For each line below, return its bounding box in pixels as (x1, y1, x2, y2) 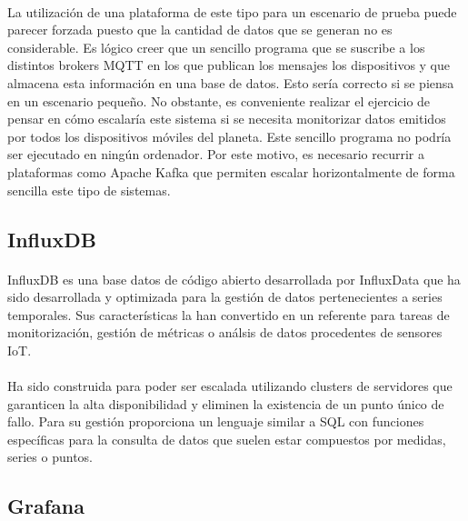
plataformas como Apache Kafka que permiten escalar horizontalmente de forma (7, 162, 455, 181)
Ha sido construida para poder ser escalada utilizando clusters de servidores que (7, 376, 453, 396)
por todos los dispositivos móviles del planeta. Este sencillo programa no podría (7, 126, 452, 145)
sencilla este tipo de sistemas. (7, 180, 171, 199)
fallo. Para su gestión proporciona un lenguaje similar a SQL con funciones (7, 412, 424, 431)
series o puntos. (7, 447, 93, 466)
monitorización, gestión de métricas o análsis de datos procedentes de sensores (7, 323, 443, 342)
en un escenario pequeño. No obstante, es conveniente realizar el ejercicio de (7, 91, 431, 110)
